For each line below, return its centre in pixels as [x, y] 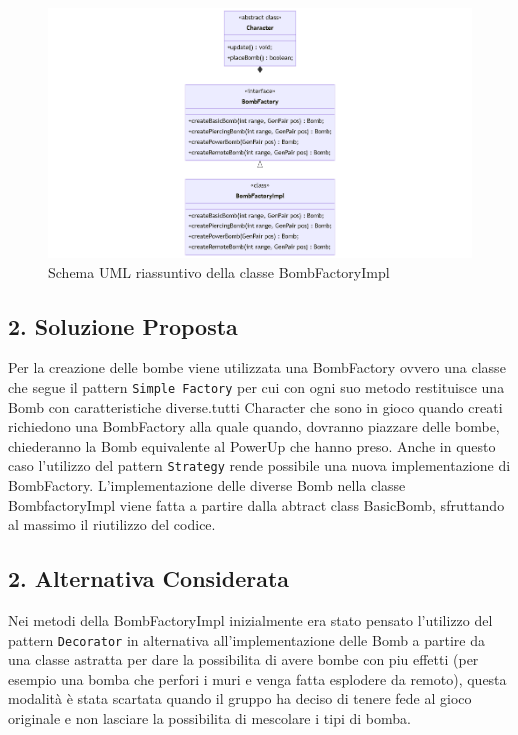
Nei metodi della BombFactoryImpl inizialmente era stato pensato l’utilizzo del [250, 619]
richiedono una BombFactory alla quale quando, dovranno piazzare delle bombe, [254, 426]
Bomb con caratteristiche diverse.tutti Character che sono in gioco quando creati [255, 406]
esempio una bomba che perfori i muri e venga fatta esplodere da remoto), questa [257, 678]
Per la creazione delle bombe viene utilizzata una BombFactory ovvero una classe [257, 367]
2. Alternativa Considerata [149, 578]
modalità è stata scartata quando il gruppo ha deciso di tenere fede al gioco [240, 698]
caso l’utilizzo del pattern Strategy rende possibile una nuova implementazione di [259, 465]
